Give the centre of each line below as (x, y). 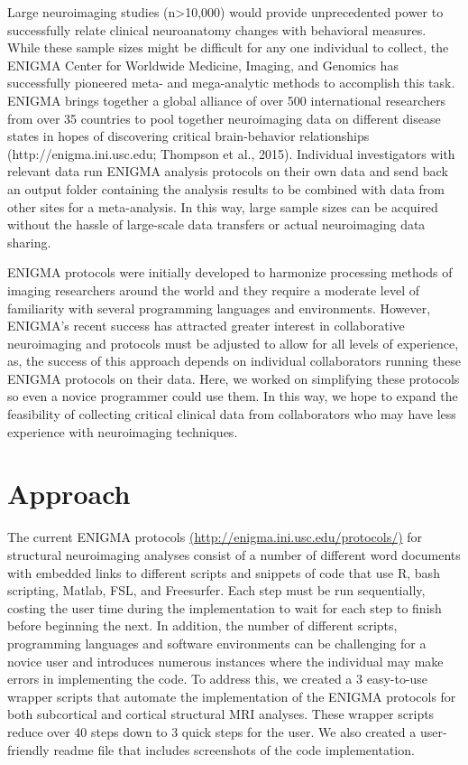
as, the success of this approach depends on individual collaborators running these (234, 361)
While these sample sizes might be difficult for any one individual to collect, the (228, 47)
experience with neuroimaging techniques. (123, 431)
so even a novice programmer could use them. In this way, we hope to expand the (233, 396)
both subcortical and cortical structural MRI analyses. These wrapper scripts (221, 714)
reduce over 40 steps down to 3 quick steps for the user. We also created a (212, 731)
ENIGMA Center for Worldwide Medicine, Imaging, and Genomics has (203, 65)
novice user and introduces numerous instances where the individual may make (225, 661)
